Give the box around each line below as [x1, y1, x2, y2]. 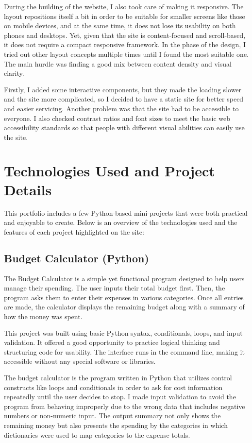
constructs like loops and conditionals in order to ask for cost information [4, 382, 223, 392]
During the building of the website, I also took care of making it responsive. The [4, 1, 244, 11]
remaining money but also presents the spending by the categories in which [4, 420, 228, 430]
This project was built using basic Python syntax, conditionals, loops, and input [4, 327, 243, 338]
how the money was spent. [4, 311, 83, 321]
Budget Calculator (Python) [4, 250, 149, 265]
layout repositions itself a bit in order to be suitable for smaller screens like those [4, 11, 245, 21]
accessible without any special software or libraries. [4, 356, 156, 366]
